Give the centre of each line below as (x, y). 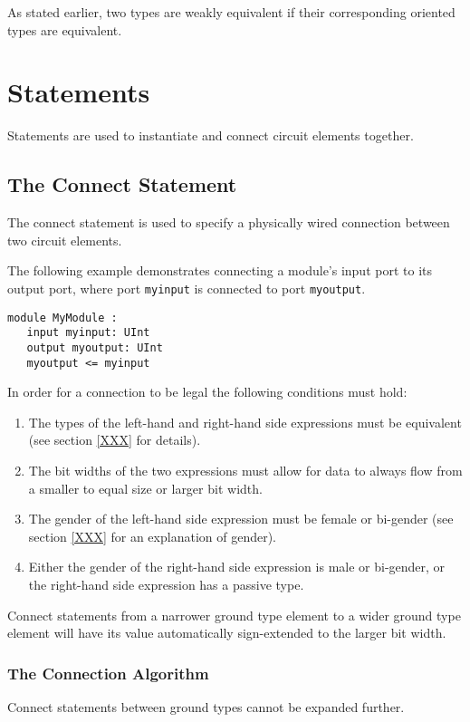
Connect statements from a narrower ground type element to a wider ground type (234, 615)
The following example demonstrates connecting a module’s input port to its (220, 270)
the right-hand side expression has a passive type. (166, 584)
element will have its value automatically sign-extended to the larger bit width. (227, 633)
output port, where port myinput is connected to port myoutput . (187, 288)
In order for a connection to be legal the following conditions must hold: (207, 392)
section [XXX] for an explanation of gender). (152, 536)
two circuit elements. (65, 240)
